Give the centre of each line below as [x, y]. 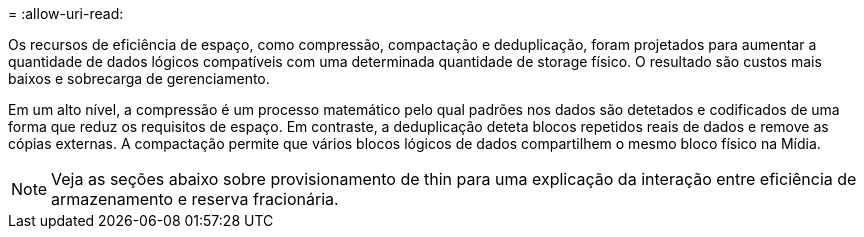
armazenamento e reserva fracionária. [195, 199]
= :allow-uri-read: [66, 13]
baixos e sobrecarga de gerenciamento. [139, 78]
